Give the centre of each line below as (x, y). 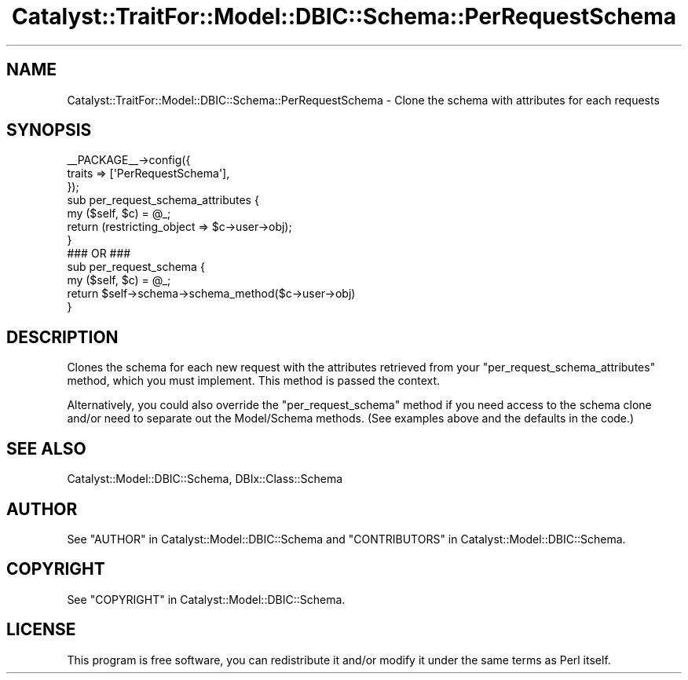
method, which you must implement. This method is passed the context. (254, 381)
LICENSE (41, 630)
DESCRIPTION (62, 337)
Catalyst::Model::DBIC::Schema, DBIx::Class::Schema (205, 479)
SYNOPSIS (49, 130)
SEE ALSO (46, 448)
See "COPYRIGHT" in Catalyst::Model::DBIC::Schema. (206, 599)
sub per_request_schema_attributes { (163, 200)
